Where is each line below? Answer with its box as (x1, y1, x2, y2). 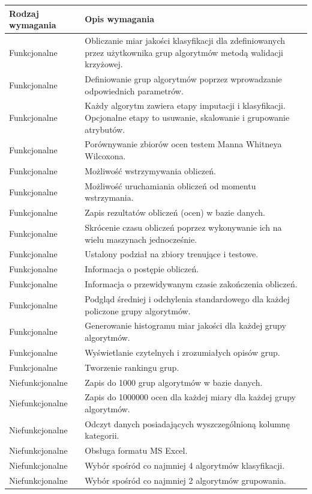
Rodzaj (9, 7, 39, 19)
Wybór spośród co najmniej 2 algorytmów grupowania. (85, 474, 286, 486)
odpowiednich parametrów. (85, 84, 184, 97)
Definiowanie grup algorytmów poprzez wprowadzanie (85, 72, 282, 85)
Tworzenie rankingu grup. (85, 361, 179, 373)
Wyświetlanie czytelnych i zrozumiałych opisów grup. (85, 346, 280, 358)
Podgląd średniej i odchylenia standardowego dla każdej (85, 292, 290, 305)
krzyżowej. (85, 58, 123, 70)
